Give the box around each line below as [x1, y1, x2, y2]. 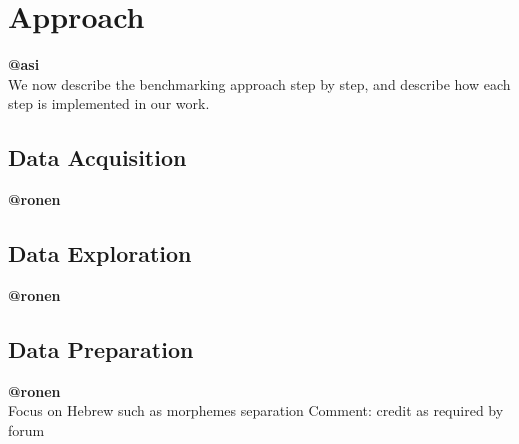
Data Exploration [8, 238, 192, 269]
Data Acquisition [8, 142, 187, 173]
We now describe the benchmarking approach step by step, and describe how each [8, 73, 511, 94]
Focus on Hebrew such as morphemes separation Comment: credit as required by [8, 400, 504, 421]
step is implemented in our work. [8, 93, 210, 114]
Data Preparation [8, 333, 194, 364]
